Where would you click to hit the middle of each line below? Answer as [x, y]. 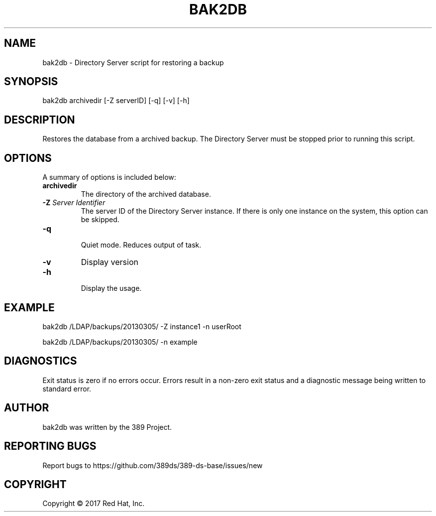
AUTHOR [27, 408]
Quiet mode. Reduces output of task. [141, 245]
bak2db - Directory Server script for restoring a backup [133, 62]
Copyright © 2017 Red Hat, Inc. [94, 504]
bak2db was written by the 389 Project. [107, 427]
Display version [109, 262]
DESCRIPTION [40, 120]
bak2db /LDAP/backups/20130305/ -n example [120, 342]
